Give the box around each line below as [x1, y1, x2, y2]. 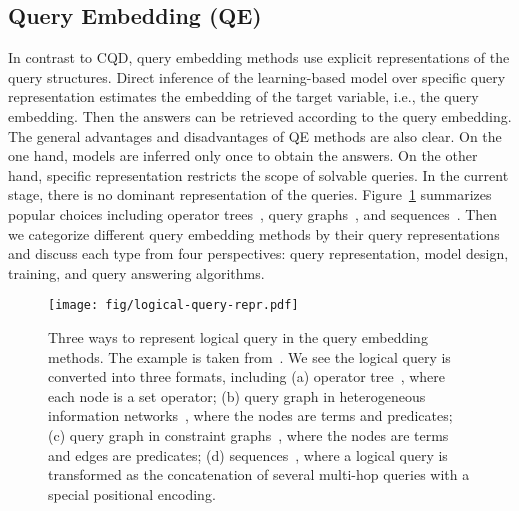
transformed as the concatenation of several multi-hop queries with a [48, 464, 470, 485]
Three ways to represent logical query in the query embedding [48, 326, 428, 347]
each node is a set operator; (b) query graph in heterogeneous [48, 385, 426, 406]
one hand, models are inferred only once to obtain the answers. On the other [8, 145, 478, 166]
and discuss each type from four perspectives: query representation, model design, [8, 243, 509, 264]
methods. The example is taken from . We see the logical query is [48, 346, 451, 367]
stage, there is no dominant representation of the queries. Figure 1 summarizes [8, 184, 492, 205]
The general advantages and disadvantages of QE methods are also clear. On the [8, 125, 502, 146]
